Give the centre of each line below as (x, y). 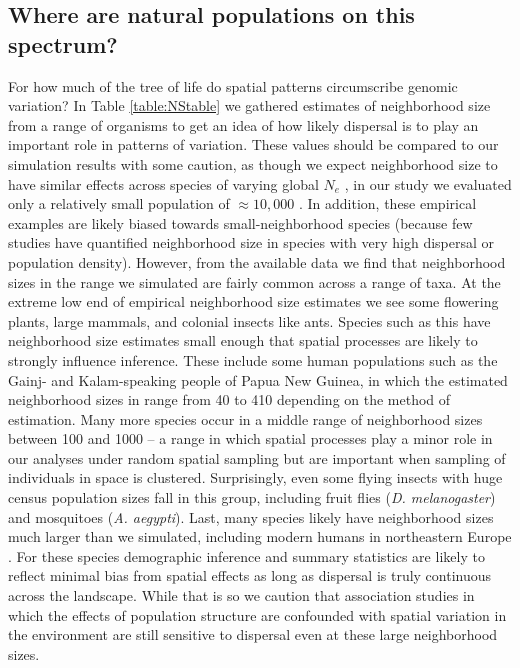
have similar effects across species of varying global (163, 183)
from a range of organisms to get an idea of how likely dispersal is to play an (243, 124)
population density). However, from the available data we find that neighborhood (257, 261)
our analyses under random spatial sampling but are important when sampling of (257, 457)
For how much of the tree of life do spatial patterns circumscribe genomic (233, 85)
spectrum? (63, 43)
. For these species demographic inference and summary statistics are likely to (246, 555)
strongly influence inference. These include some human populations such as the (253, 359)
